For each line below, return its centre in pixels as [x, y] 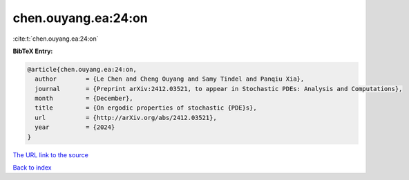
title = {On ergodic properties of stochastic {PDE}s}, [146, 108]
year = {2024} [75, 127]
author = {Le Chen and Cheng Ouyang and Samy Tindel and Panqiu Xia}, [170, 79]
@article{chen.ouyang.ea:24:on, [82, 69]
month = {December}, [84, 99]
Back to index [32, 168]
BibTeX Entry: [33, 51]
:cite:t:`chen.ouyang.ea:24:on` [56, 39]
